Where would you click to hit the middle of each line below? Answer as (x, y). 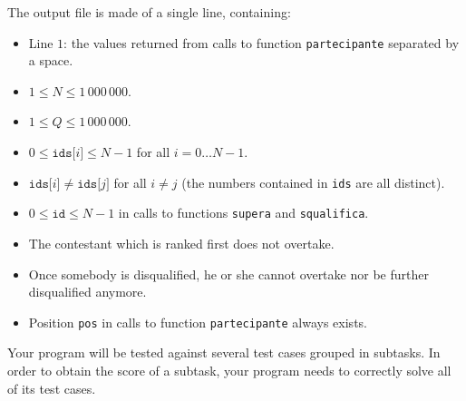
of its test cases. (52, 388)
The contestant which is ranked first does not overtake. (181, 243)
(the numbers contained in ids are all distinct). (313, 182)
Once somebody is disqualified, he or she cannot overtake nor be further (228, 274)
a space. (51, 60)
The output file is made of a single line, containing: (149, 12)
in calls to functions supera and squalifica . (243, 213)
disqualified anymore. (87, 292)
